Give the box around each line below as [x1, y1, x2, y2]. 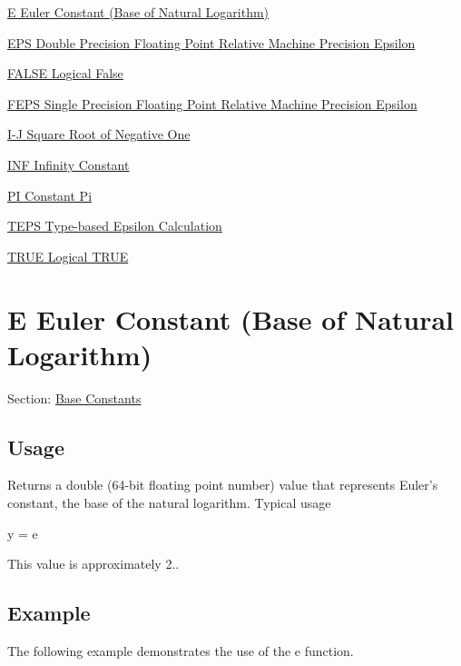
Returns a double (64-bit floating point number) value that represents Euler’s [7, 475, 438, 494]
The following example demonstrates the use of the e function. [7, 641, 354, 661]
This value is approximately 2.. [7, 554, 180, 573]
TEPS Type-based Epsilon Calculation [7, 216, 222, 235]
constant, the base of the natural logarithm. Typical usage [7, 493, 331, 512]
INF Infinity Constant [7, 154, 130, 174]
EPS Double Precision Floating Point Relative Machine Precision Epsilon [7, 33, 416, 52]
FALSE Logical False [7, 64, 123, 83]
